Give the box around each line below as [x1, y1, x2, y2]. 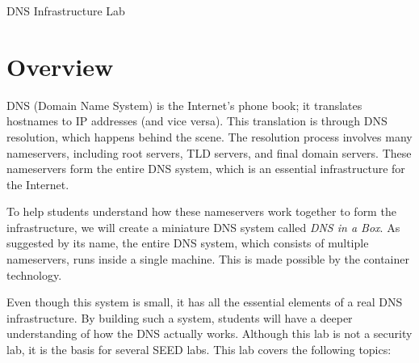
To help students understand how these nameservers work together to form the [6, 203, 396, 220]
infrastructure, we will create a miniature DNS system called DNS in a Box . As [6, 218, 400, 235]
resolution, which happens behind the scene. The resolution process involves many [6, 128, 413, 145]
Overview [6, 49, 114, 82]
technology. [6, 266, 62, 283]
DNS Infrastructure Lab [6, 2, 125, 19]
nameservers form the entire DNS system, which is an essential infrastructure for [6, 160, 405, 177]
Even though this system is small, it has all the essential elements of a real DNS [6, 293, 403, 310]
